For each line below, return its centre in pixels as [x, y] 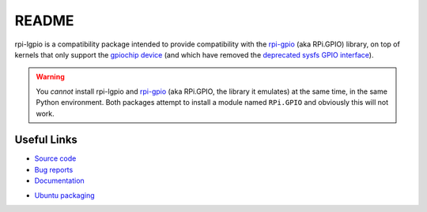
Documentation [59, 180]
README [44, 20]
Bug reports [54, 169]
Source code [55, 158]
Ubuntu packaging [64, 195]
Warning [50, 77]
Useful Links [46, 140]
